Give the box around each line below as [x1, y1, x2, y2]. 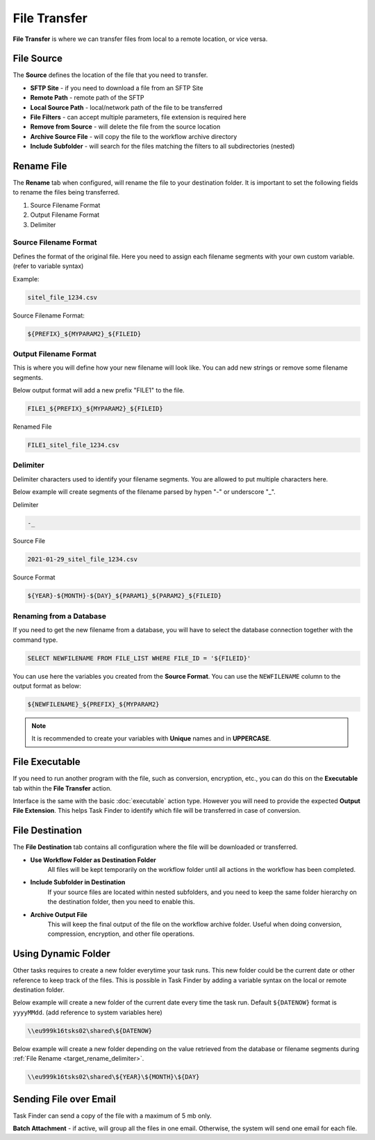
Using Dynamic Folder [12, 948, 110, 960]
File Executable [12, 756, 81, 768]
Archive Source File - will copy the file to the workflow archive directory [30, 132, 237, 140]
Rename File [12, 160, 67, 172]
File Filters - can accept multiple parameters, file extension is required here [30, 113, 247, 122]
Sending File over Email [12, 1093, 117, 1105]
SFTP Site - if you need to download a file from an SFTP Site [30, 83, 203, 92]
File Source [12, 53, 62, 65]
